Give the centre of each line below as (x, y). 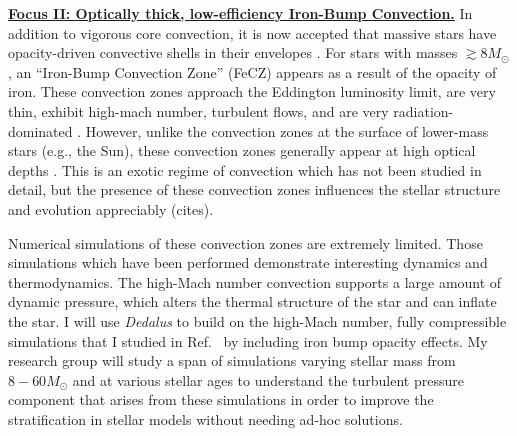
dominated (40, 130)
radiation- (423, 110)
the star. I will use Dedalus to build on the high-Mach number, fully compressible (257, 320)
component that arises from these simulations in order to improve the (221, 399)
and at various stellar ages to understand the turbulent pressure (268, 379)
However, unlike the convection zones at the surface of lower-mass (287, 130)
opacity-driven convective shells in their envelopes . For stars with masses (233, 52)
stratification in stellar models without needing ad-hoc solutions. (205, 418)
